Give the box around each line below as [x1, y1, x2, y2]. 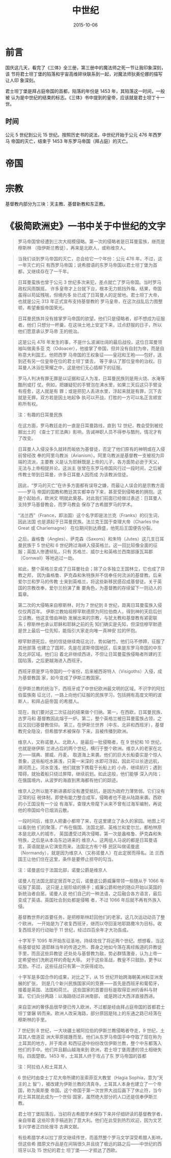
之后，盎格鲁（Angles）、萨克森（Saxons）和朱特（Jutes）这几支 [17, 535, 155, 542]
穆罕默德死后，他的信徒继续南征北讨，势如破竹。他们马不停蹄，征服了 [17, 638, 165, 644]
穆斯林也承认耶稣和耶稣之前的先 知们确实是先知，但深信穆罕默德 [26, 621, 162, 627]
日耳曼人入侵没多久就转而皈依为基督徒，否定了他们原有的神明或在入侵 [17, 446, 165, 452]
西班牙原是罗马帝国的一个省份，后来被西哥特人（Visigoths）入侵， [17, 668, 158, 674]
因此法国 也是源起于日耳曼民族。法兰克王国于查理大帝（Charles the [17, 518, 159, 525]
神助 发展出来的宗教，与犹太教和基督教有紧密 [58, 614, 153, 621]
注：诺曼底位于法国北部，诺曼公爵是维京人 [17, 867, 107, 873]
